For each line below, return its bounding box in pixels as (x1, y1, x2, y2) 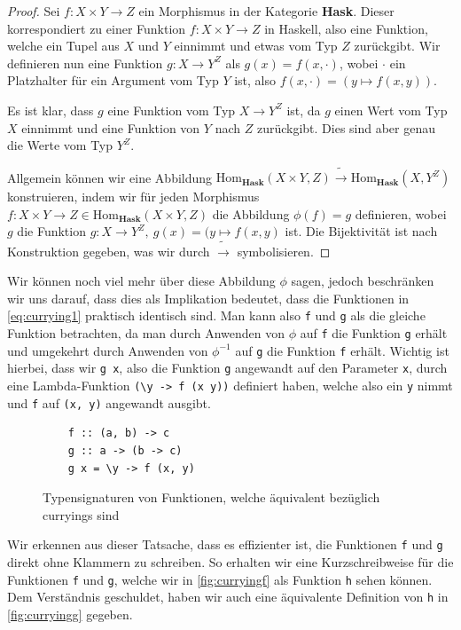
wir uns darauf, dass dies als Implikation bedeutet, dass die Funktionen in (7, 288, 410, 307)
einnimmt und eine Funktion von (21, 118, 200, 137)
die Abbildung (212, 204, 290, 223)
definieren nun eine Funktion (7, 53, 163, 72)
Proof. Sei (7, 2, 60, 20)
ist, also (234, 71, 277, 90)
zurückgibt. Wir (354, 36, 441, 55)
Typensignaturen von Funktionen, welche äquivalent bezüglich (43, 488, 380, 507)
